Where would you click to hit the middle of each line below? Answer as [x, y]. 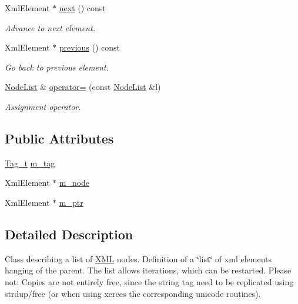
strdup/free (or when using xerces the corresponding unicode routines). [133, 293]
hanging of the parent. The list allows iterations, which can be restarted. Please [148, 270]
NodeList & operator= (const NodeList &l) [83, 87]
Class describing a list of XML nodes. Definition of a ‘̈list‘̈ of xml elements [138, 258]
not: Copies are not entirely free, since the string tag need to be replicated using [149, 281]
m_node [74, 183]
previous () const [90, 47]
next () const [82, 8]
